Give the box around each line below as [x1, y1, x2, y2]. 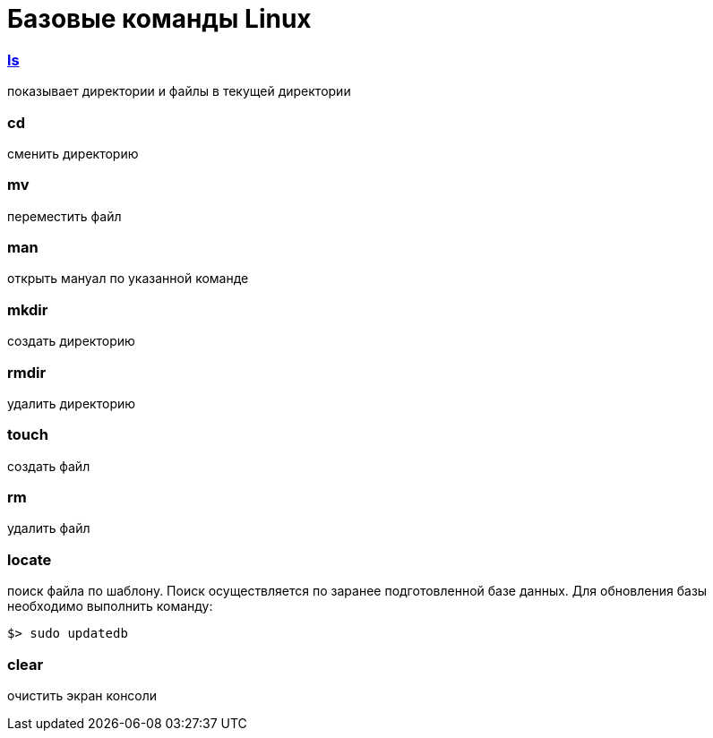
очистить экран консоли [7, 687, 158, 703]
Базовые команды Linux [7, 4, 312, 34]
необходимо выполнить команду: [7, 598, 213, 614]
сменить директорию [7, 145, 139, 161]
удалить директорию [7, 395, 136, 411]
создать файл [7, 458, 90, 474]
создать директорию [7, 333, 135, 349]
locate [7, 550, 52, 569]
